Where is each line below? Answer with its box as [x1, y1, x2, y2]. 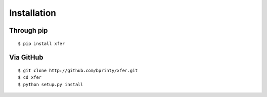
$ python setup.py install [18, 82, 84, 87]
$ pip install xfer [18, 41, 65, 47]
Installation [9, 7, 56, 18]
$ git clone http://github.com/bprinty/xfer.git [18, 67, 138, 73]
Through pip [9, 26, 48, 35]
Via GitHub [9, 53, 44, 62]
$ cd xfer [18, 75, 42, 80]
